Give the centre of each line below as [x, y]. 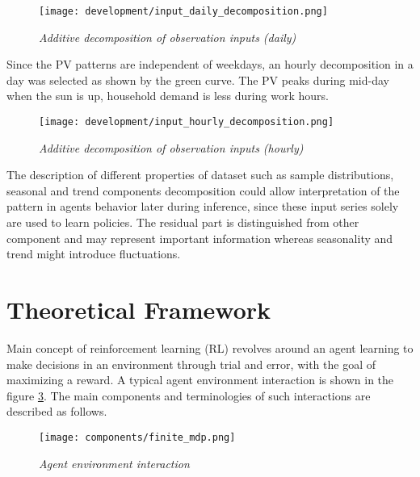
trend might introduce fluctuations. [94, 254]
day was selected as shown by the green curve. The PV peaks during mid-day [198, 79]
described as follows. [57, 411]
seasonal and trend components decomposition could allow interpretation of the [203, 190]
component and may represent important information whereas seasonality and [200, 238]
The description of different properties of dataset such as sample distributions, [200, 175]
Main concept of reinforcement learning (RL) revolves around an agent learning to [210, 347]
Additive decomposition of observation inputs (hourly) [171, 147]
